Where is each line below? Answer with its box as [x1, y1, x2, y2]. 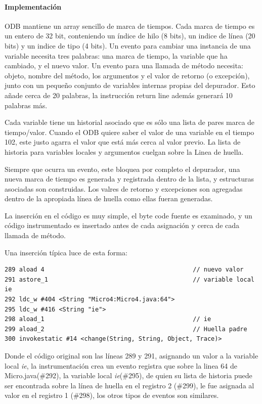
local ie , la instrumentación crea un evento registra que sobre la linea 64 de [5, 360, 237, 371]
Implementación [5, 1, 62, 12]
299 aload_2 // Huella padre [5, 325, 247, 333]
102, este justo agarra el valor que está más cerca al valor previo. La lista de [5, 137, 241, 147]
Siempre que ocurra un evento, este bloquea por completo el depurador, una [5, 163, 240, 174]
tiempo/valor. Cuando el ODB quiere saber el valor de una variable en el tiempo [5, 126, 254, 137]
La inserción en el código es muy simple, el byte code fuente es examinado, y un [5, 210, 252, 220]
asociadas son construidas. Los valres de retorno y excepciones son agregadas [5, 183, 243, 194]
